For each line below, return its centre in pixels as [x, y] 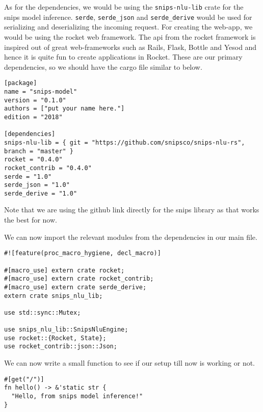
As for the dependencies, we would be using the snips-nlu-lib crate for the [124, 7]
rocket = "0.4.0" [33, 160]
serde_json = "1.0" [37, 185]
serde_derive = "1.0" [41, 193]
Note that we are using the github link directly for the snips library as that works [132, 210]
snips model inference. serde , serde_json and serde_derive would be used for [128, 17]
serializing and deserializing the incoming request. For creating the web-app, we [128, 27]
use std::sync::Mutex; [43, 312]
